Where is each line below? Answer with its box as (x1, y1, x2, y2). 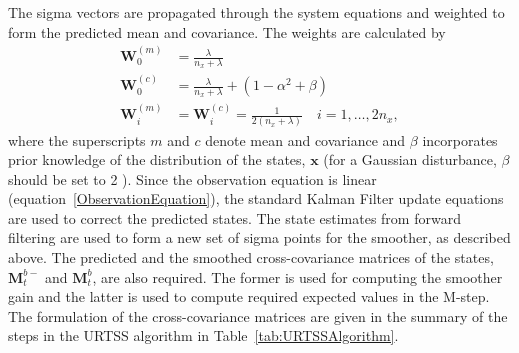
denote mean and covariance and (205, 129, 406, 150)
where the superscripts (8, 129, 146, 150)
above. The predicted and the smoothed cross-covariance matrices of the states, (8, 247, 494, 268)
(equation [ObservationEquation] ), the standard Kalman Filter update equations (8, 188, 504, 209)
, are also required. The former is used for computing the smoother (92, 266, 503, 287)
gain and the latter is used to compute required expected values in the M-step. (8, 286, 490, 307)
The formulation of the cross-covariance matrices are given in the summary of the (8, 305, 508, 326)
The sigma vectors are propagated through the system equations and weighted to (8, 2, 505, 22)
